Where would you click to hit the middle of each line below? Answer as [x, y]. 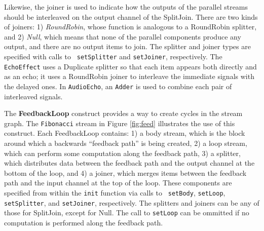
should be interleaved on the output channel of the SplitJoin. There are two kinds [131, 16]
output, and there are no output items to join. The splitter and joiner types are [127, 46]
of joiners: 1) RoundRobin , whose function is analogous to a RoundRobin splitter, [130, 27]
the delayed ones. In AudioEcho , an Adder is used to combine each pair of [118, 86]
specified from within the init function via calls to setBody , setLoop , [115, 192]
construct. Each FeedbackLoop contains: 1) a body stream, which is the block [125, 133]
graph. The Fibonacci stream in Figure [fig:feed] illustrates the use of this [120, 123]
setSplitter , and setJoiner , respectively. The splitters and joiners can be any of [132, 202]
